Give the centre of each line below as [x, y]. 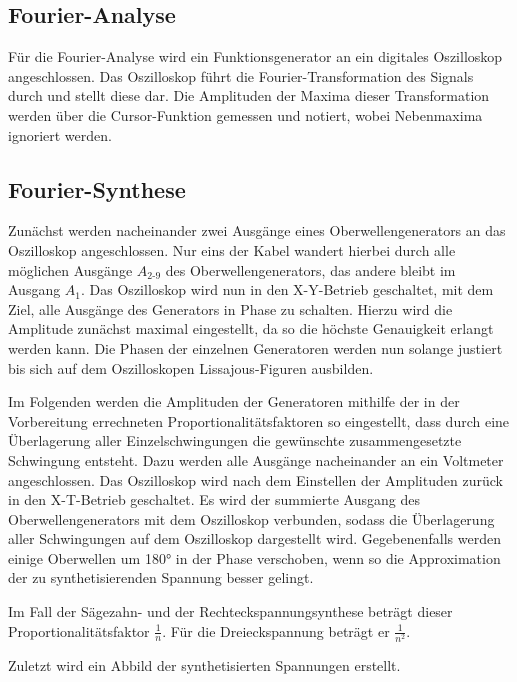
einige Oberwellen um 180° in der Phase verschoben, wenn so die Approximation [254, 557]
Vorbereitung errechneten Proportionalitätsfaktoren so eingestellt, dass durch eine [259, 420]
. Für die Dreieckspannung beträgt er [276, 630]
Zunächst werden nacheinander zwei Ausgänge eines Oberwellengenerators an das [257, 230]
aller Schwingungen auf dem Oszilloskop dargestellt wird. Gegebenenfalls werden [254, 538]
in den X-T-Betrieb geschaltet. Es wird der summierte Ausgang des [214, 499]
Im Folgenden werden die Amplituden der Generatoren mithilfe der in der [234, 401]
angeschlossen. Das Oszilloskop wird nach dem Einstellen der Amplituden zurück [255, 479]
